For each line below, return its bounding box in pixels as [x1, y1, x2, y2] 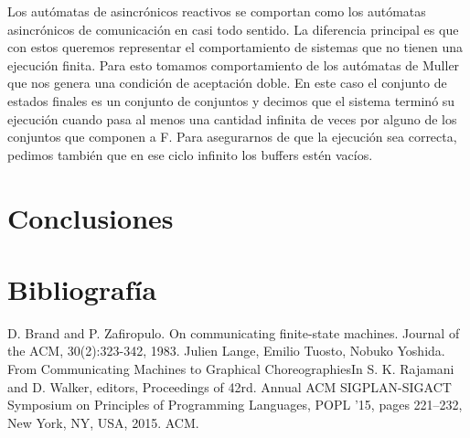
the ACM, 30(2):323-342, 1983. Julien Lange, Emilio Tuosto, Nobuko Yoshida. [7, 341, 445, 360]
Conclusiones [7, 198, 174, 236]
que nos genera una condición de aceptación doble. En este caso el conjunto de [7, 73, 447, 92]
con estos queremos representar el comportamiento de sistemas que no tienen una [7, 37, 464, 57]
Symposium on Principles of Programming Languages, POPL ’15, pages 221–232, [7, 395, 463, 414]
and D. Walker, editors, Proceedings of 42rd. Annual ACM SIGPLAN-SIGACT [7, 377, 452, 396]
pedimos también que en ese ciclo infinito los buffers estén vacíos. [7, 144, 373, 164]
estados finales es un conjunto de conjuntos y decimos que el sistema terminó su [7, 91, 455, 110]
